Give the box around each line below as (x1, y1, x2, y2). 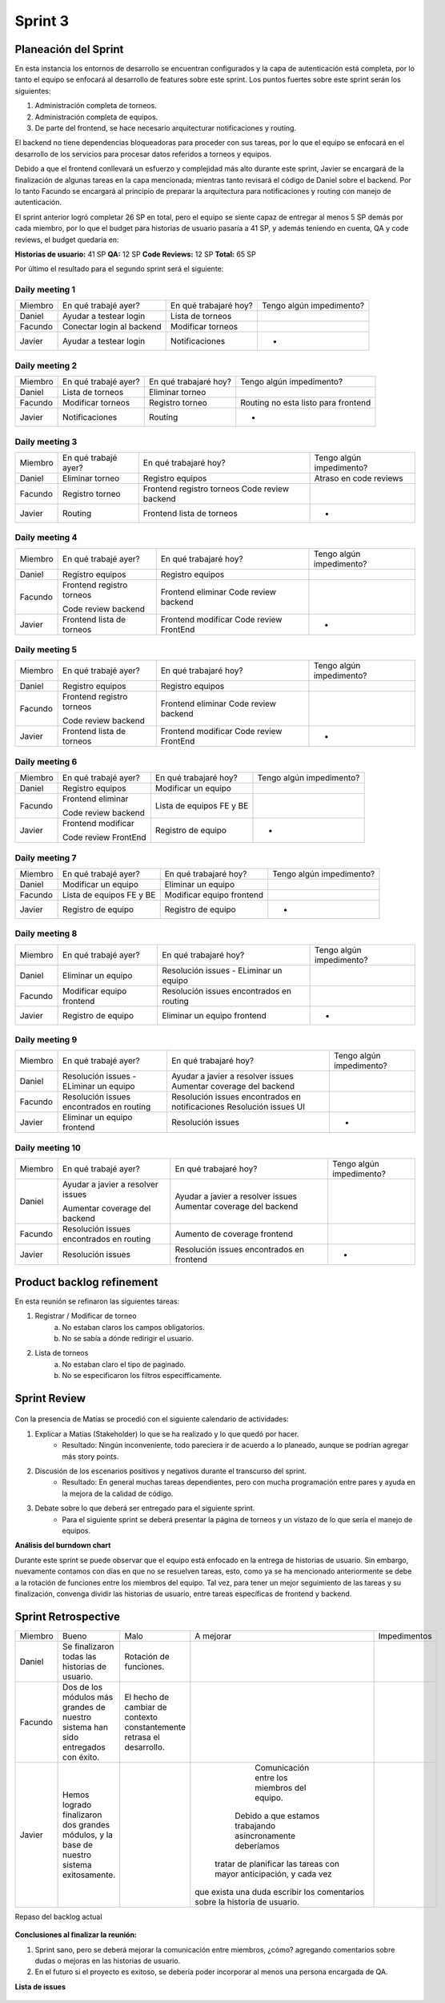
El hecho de (124, 1691, 170, 1703)
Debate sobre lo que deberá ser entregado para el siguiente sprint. (34, 1503, 255, 1513)
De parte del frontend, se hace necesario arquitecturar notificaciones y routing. (34, 123, 296, 133)
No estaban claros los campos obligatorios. (62, 1322, 206, 1332)
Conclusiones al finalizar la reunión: (14, 1930, 138, 1940)
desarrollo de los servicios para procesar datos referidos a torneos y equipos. (14, 149, 272, 159)
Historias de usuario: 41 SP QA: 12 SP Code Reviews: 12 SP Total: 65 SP (14, 249, 256, 259)
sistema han (62, 1721, 108, 1732)
